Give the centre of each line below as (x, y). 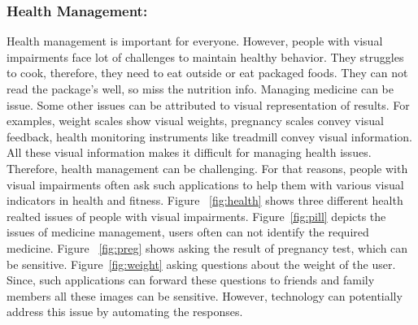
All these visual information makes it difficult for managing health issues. (189, 152)
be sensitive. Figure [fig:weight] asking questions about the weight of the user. (201, 264)
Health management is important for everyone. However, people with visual (195, 41)
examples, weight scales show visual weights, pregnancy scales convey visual (195, 121)
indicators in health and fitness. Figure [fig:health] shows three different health (205, 200)
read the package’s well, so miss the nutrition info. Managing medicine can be (200, 89)
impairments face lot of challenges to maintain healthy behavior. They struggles (205, 56)
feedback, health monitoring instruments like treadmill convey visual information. (209, 136)
